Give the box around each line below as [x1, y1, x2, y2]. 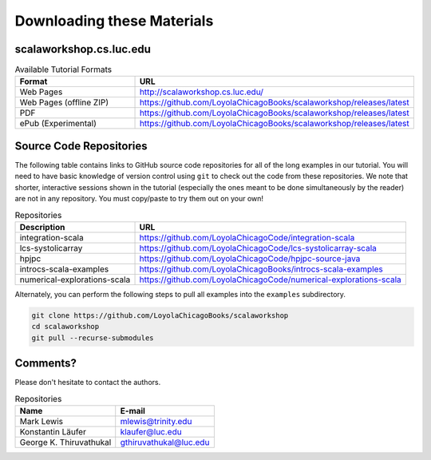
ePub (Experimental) [19, 118, 97, 129]
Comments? [14, 356, 77, 371]
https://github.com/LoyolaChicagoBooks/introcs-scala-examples [139, 264, 383, 275]
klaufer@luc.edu [120, 426, 183, 437]
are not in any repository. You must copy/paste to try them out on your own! [14, 194, 263, 204]
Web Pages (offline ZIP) [19, 97, 109, 108]
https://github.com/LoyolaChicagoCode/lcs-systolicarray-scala [139, 242, 377, 253]
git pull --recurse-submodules [31, 333, 155, 343]
